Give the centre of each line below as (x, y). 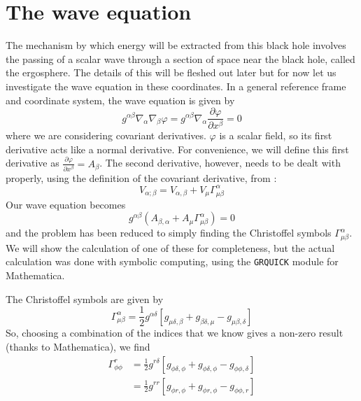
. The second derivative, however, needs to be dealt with (220, 163)
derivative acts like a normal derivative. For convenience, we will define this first (177, 149)
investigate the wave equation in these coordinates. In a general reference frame (176, 86)
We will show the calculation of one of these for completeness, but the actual (170, 247)
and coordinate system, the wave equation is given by (120, 100)
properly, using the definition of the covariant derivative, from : (141, 177)
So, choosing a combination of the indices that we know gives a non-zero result (175, 333)
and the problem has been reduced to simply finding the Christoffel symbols (169, 233)
